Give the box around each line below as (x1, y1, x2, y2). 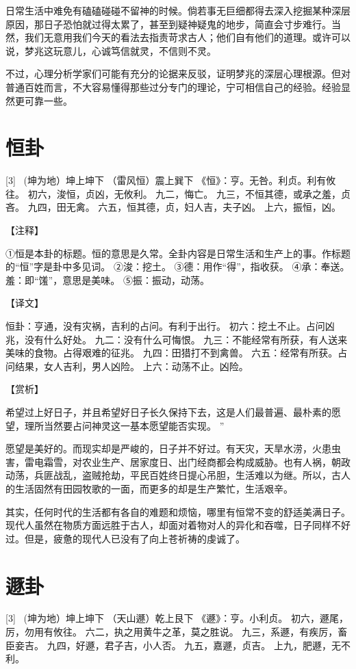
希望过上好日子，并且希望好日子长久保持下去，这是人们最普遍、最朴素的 (5, 405, 331, 419)
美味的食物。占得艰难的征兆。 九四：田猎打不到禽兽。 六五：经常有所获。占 (5, 345, 348, 360)
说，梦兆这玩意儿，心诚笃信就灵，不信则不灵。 (5, 43, 216, 57)
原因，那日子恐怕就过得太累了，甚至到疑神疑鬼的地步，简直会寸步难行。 (5, 16, 331, 31)
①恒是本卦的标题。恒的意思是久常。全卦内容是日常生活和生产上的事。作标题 (5, 246, 351, 260)
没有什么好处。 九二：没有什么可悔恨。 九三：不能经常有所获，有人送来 (24, 332, 348, 346)
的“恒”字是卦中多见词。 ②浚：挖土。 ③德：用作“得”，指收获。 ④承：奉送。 (5, 259, 350, 274)
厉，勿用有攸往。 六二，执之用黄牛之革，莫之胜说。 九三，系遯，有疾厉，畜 (5, 625, 348, 639)
